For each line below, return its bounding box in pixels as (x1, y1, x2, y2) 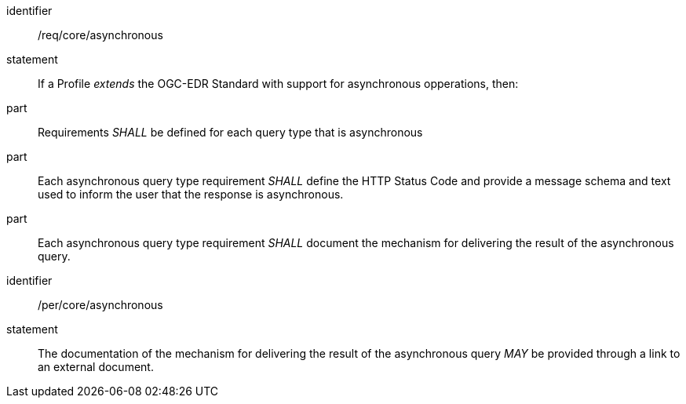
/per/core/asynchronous (38, 298, 163, 311)
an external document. (38, 360, 154, 373)
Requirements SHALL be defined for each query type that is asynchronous (38, 126, 423, 139)
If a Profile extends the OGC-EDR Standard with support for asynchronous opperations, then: (38, 77, 519, 90)
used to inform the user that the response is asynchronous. (38, 187, 344, 201)
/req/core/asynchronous (38, 28, 163, 42)
